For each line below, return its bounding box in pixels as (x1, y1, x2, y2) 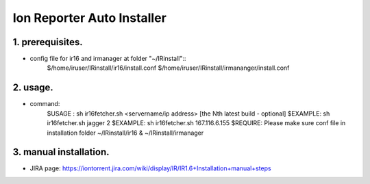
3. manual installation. (12, 146, 110, 158)
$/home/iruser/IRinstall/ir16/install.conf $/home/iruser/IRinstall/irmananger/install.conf (47, 64, 290, 72)
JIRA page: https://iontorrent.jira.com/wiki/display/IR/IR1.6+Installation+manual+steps (29, 164, 271, 172)
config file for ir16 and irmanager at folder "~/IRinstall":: (29, 55, 186, 63)
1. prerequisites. (12, 36, 83, 48)
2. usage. (12, 82, 54, 94)
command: (29, 100, 60, 108)
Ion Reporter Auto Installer (12, 10, 167, 25)
